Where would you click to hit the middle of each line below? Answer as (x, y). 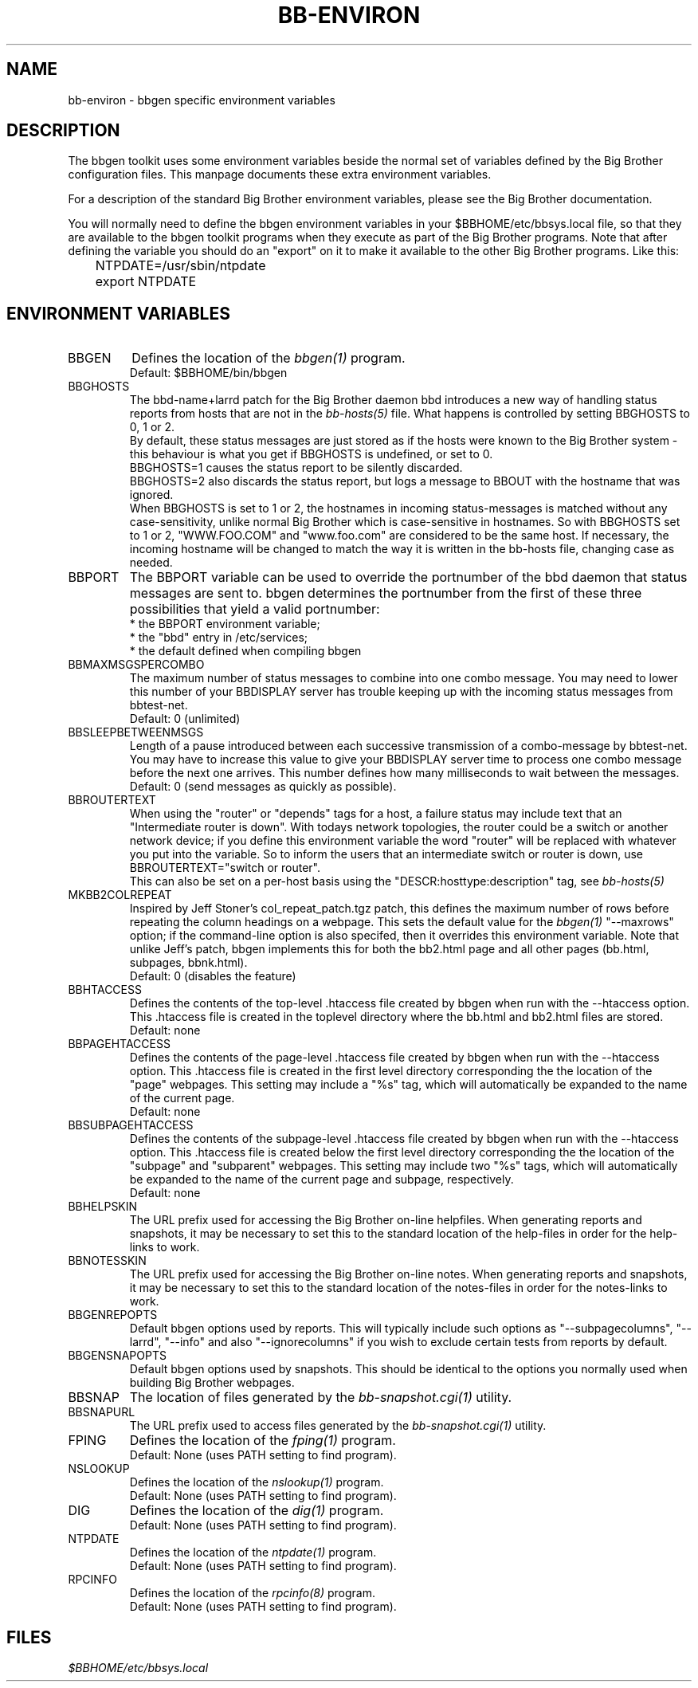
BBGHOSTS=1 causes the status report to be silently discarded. (296, 468)
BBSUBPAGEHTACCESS (131, 1125)
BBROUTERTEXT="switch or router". (225, 868)
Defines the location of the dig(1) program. (257, 1511)
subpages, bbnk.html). (188, 963)
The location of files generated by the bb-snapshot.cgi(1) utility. (321, 1398)
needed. (151, 563)
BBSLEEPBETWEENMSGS (136, 732)
